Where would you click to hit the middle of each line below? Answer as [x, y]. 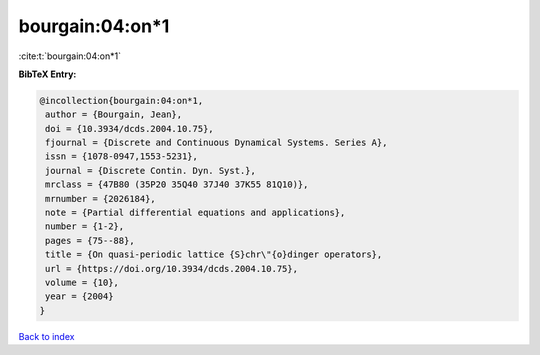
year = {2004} [79, 296]
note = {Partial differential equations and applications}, [195, 213]
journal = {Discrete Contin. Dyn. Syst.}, [151, 170]
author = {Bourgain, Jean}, [114, 114]
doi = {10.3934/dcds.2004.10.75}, [129, 128]
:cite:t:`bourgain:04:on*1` [70, 56]
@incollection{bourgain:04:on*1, [121, 100]
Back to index [46, 336]
